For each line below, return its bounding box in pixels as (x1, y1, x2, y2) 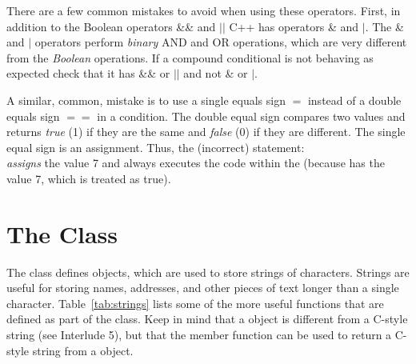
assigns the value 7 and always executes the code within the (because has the (6, 154, 385, 171)
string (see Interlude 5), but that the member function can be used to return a (6, 326, 392, 343)
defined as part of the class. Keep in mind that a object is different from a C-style (6, 310, 408, 327)
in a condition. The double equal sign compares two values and (97, 107, 406, 124)
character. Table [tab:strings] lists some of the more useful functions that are (6, 294, 384, 311)
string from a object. (32, 342, 134, 358)
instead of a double (307, 91, 402, 108)
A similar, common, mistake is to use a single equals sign (6, 91, 286, 108)
